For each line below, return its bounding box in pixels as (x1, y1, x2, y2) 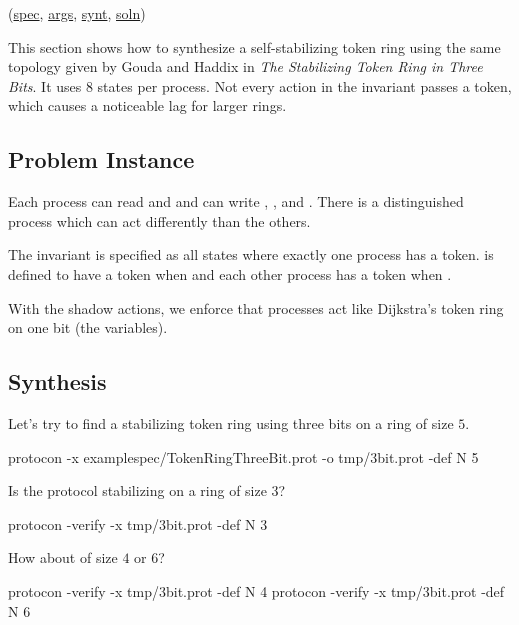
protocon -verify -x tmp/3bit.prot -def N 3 (8, 513, 268, 534)
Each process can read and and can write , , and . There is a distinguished (8, 191, 464, 212)
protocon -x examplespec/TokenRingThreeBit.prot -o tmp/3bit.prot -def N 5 (8, 446, 479, 467)
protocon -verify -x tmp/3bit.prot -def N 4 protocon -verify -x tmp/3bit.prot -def (8, 580, 505, 601)
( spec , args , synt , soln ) (8, 3, 146, 23)
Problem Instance (8, 144, 195, 175)
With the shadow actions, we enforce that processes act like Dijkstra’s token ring (8, 297, 504, 318)
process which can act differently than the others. (8, 210, 311, 231)
